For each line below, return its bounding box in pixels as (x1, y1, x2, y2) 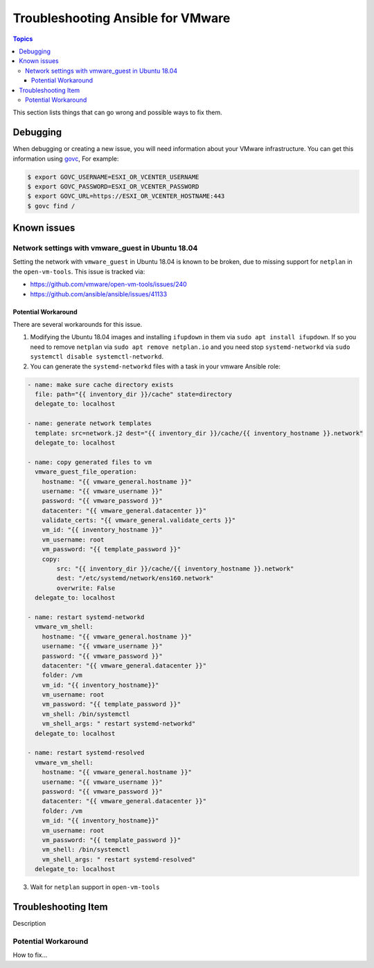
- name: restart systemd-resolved (27, 749, 145, 757)
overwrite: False (56, 584, 116, 592)
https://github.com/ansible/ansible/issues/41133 (30, 289, 168, 298)
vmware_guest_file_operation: (35, 468, 138, 476)
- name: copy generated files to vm (27, 458, 152, 466)
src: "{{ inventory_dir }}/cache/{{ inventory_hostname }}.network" (56, 565, 294, 573)
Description (12, 920, 46, 928)
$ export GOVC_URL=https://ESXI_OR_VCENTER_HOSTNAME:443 (27, 192, 225, 200)
